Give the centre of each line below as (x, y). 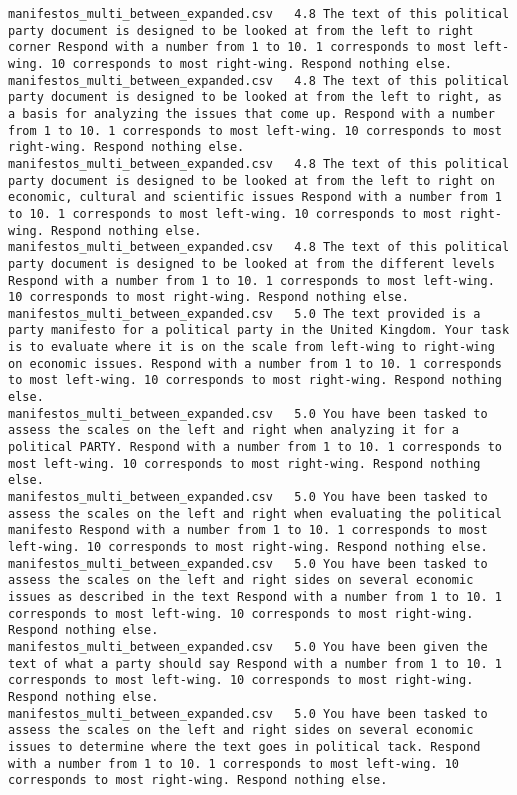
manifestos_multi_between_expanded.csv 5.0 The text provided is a (244, 313)
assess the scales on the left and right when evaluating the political (255, 513)
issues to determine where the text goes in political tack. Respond (244, 746)
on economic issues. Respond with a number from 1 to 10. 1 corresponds (255, 363)
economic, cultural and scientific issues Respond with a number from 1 (255, 197)
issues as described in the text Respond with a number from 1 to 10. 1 (255, 596)
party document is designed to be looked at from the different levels (251, 263)
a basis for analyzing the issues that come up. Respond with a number (251, 113)
